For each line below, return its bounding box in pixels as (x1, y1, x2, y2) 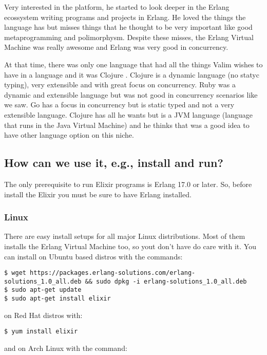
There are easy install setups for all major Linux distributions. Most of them (4, 231, 245, 241)
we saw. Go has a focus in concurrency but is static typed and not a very (4, 99, 235, 110)
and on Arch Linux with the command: (4, 342, 127, 353)
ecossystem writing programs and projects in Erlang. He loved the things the (4, 11, 246, 22)
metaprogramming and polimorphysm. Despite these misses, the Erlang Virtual (4, 31, 254, 42)
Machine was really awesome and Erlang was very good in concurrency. (4, 42, 228, 52)
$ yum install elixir (4, 328, 78, 335)
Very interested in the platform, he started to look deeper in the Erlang (4, 2, 230, 12)
